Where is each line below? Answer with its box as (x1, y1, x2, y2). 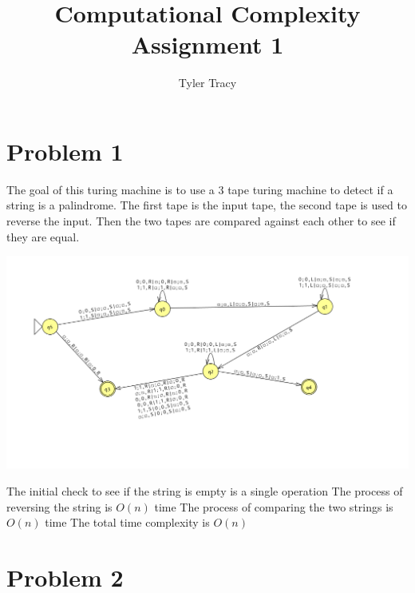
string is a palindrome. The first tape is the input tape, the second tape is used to (6, 197, 407, 213)
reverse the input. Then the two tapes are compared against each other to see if (6, 213, 396, 229)
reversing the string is (6, 498, 113, 515)
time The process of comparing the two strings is (154, 498, 393, 515)
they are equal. (6, 228, 80, 245)
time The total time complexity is (45, 514, 210, 531)
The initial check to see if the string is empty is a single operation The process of (6, 483, 403, 499)
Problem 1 (6, 134, 124, 167)
